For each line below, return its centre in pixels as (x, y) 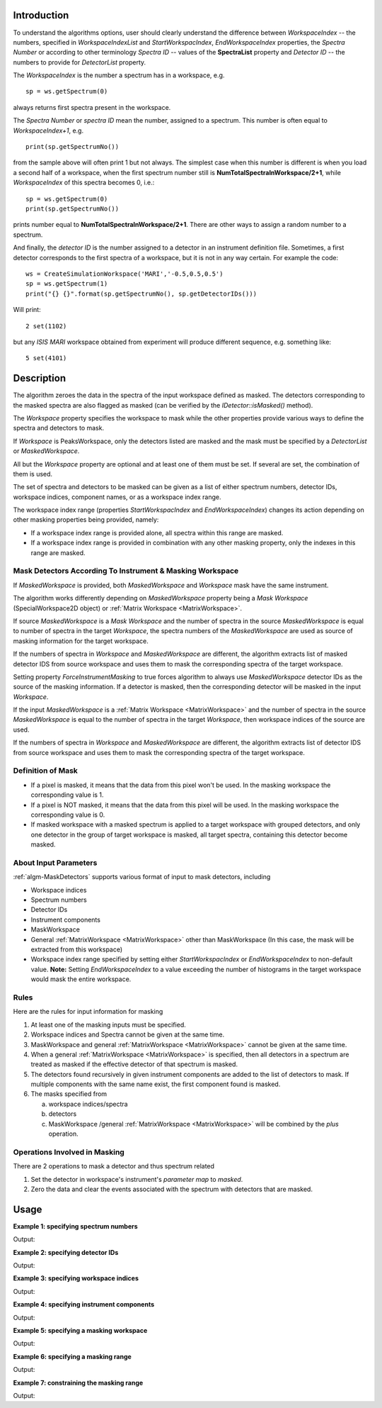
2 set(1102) (46, 326)
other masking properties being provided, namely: (86, 520)
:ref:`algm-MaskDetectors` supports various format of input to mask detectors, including (142, 877)
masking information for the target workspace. (81, 641)
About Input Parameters (55, 863)
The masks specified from (69, 1094)
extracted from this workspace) (77, 949)
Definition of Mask (45, 771)
